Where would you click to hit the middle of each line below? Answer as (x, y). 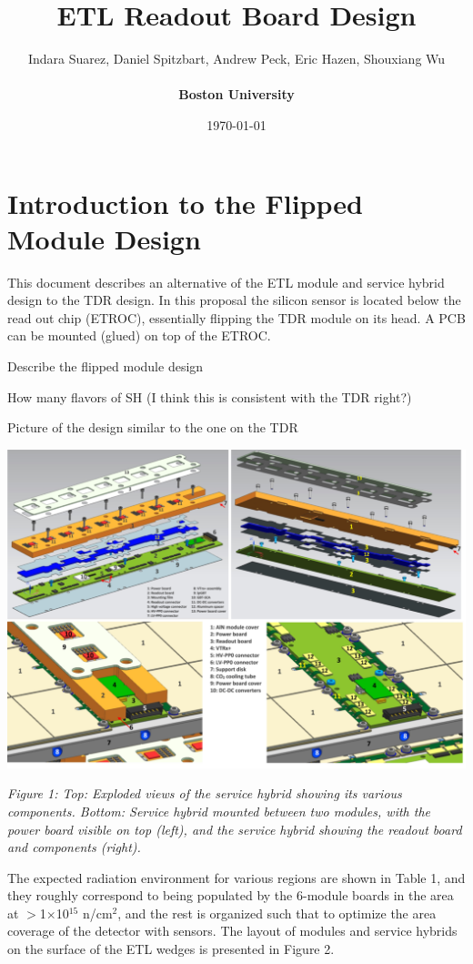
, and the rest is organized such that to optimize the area (277, 913)
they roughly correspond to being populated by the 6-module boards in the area (231, 895)
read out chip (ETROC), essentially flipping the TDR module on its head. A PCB (236, 317)
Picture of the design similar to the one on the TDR (153, 427)
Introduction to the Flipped (185, 203)
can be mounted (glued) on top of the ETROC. (139, 335)
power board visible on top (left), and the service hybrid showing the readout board (235, 829)
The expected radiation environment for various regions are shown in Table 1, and (236, 877)
